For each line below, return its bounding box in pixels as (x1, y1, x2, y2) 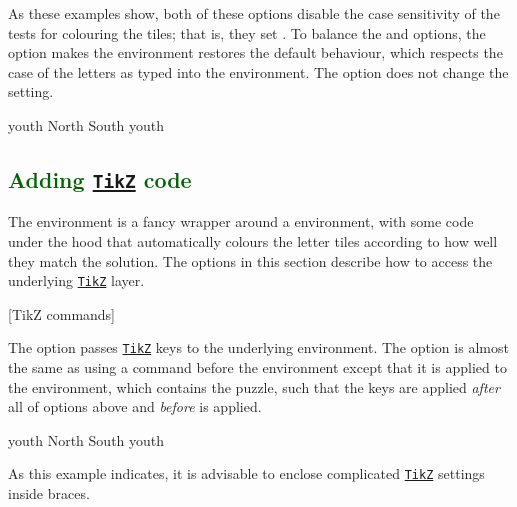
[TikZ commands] (8, 303, 116, 324)
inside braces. (8, 483, 90, 504)
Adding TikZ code (8, 163, 192, 194)
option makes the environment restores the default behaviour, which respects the (8, 42, 503, 63)
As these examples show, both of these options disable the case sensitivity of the (8, 3, 500, 23)
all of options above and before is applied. (8, 396, 262, 417)
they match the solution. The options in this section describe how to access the (8, 250, 493, 271)
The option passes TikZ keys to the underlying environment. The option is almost (8, 337, 509, 358)
